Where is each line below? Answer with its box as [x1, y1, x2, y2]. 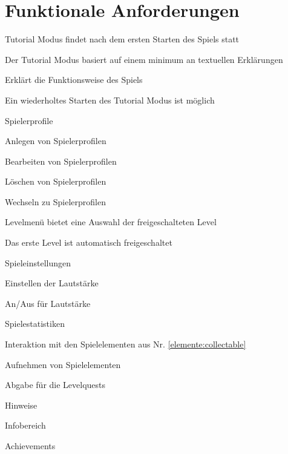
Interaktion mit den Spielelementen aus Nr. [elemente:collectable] [5, 338, 246, 350]
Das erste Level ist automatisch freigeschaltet [5, 236, 172, 249]
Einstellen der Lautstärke [5, 277, 99, 289]
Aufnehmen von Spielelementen [5, 358, 121, 370]
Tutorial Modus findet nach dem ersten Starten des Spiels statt [5, 33, 240, 45]
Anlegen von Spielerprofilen [5, 134, 106, 147]
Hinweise [5, 398, 38, 411]
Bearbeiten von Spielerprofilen [5, 154, 117, 167]
